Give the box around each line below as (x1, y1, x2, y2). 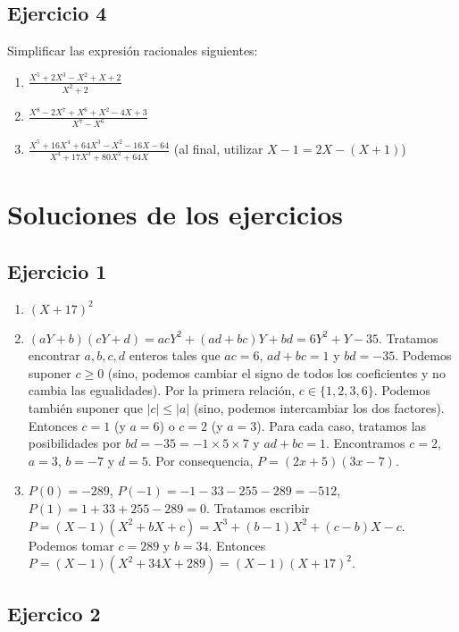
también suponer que (28, 399, 143, 417)
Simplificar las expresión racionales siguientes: (7, 41, 258, 60)
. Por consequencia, (147, 451, 254, 469)
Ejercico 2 (7, 599, 101, 627)
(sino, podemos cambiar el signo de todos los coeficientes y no (107, 363, 446, 382)
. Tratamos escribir (205, 498, 310, 517)
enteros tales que (129, 346, 221, 365)
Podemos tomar (28, 535, 114, 554)
